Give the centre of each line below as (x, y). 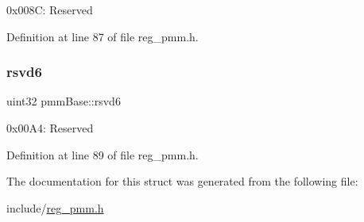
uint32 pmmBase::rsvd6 (64, 101)
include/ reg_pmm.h (55, 207)
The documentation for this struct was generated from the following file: (182, 181)
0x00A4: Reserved (50, 128)
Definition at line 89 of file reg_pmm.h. (103, 154)
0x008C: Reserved (50, 10)
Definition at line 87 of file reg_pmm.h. (103, 36)
